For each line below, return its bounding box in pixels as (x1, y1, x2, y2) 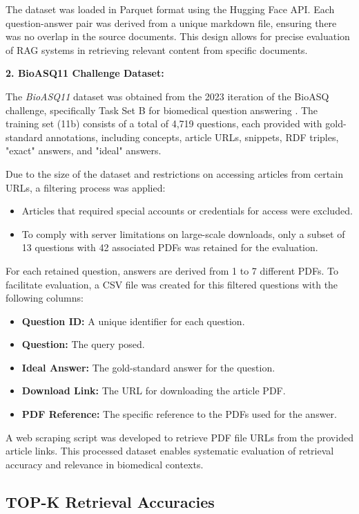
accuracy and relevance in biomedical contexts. (6, 457, 204, 471)
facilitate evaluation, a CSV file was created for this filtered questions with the (6, 277, 338, 291)
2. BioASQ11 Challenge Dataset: (6, 66, 164, 80)
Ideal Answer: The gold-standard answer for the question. (21, 360, 275, 374)
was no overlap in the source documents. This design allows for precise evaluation (6, 29, 350, 44)
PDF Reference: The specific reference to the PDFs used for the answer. (21, 407, 337, 421)
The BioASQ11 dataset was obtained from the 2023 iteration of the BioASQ (6, 89, 329, 103)
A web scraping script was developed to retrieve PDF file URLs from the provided (6, 430, 353, 444)
